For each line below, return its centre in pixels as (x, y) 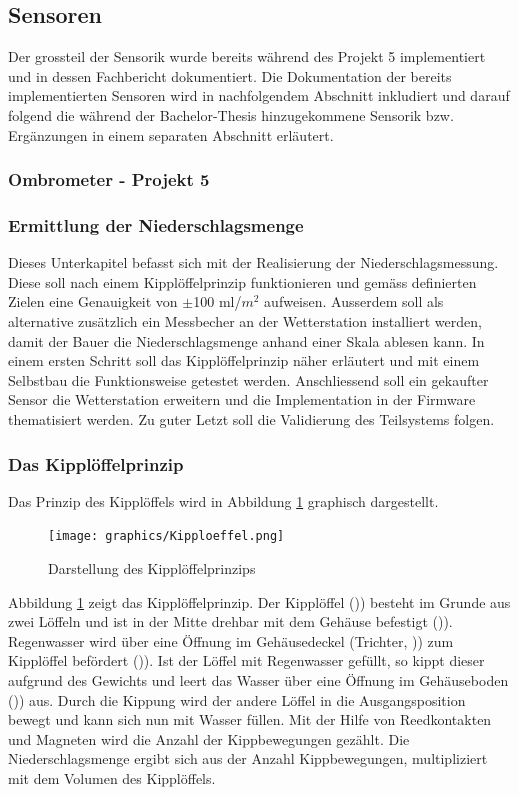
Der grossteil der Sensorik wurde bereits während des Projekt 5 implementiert (247, 56)
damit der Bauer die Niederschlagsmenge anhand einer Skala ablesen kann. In (246, 340)
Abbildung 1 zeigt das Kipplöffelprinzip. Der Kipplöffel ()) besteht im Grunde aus (259, 601)
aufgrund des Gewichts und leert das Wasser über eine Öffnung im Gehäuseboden (258, 680)
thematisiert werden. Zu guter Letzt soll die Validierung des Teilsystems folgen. (251, 418)
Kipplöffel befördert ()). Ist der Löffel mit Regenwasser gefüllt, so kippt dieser (246, 660)
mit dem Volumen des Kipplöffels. (112, 777)
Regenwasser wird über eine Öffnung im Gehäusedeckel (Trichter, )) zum (231, 640)
